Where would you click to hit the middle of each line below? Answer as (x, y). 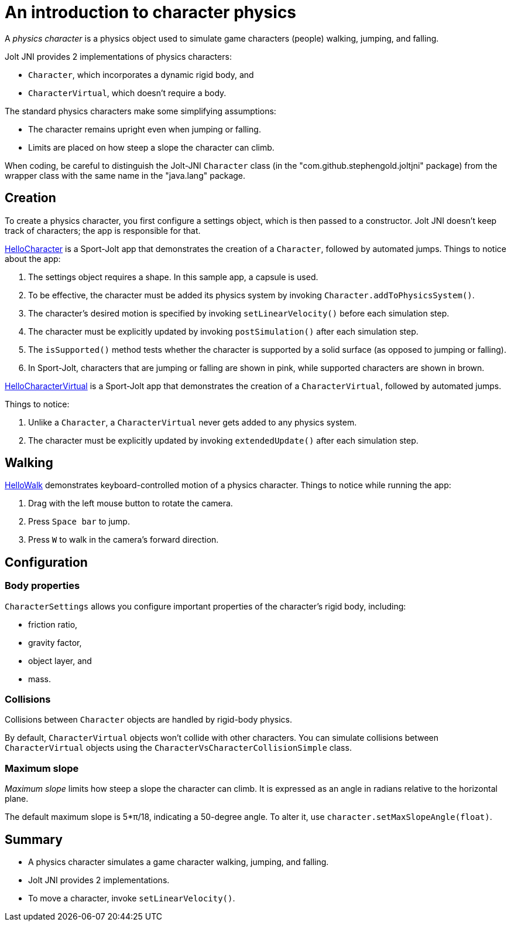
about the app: (33, 258)
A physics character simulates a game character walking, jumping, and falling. (179, 862)
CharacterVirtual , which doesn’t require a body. (127, 93)
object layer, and (60, 661)
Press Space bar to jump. (79, 522)
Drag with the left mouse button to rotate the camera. (131, 503)
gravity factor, (55, 642)
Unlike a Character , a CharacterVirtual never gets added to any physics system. (193, 422)
